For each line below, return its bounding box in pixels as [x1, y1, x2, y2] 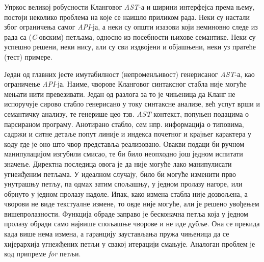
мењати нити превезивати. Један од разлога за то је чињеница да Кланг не [4, 88, 235, 99]
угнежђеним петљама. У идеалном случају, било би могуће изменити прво [4, 168, 236, 179]
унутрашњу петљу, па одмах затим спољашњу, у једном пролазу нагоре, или [4, 178, 243, 189]
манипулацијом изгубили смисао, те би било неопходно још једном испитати [4, 148, 243, 159]
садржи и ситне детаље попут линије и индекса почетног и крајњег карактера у [4, 128, 252, 139]
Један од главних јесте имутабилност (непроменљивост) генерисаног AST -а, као [4, 68, 255, 79]
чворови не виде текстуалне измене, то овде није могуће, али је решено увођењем [4, 198, 259, 209]
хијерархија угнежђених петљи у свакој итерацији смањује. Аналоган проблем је [4, 238, 255, 249]
